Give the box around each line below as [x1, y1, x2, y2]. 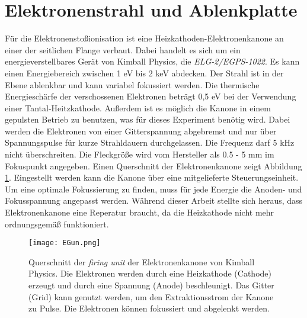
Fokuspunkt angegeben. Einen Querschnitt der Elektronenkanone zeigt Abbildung [5, 159, 302, 172]
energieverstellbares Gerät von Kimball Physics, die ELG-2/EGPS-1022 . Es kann [5, 55, 300, 68]
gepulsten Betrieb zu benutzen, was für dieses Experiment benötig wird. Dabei [5, 113, 290, 126]
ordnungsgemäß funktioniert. [5, 217, 109, 230]
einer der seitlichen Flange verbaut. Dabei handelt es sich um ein [5, 43, 241, 56]
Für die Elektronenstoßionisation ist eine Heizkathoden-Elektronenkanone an [5, 32, 284, 44]
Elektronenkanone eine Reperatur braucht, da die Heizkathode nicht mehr [5, 206, 274, 219]
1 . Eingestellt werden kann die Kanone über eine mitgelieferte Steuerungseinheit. [5, 171, 299, 184]
